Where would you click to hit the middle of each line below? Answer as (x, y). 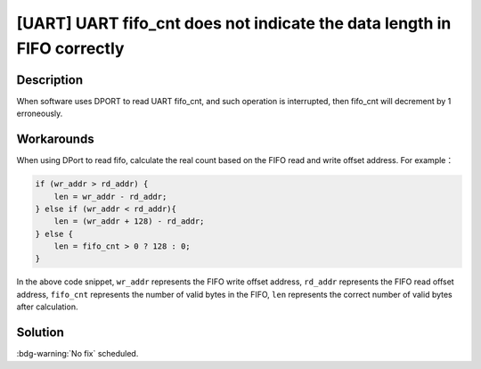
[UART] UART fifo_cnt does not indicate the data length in (234, 23)
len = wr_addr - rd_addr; (110, 197)
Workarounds (55, 139)
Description (50, 80)
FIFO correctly (70, 48)
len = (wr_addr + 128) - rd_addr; (129, 221)
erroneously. (40, 114)
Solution (40, 333)
